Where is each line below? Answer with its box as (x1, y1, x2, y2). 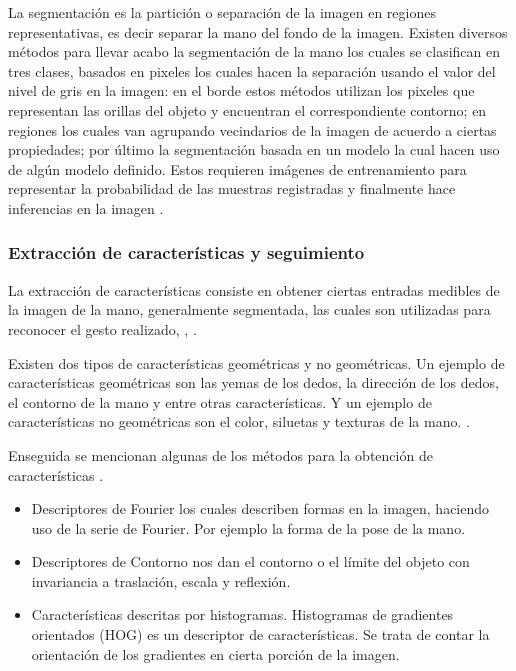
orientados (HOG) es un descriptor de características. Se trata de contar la (31, 624, 490, 645)
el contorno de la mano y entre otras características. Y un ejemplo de (8, 391, 432, 412)
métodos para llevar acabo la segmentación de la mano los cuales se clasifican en (8, 41, 501, 62)
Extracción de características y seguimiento (8, 240, 365, 265)
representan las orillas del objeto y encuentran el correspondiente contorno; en (8, 99, 487, 120)
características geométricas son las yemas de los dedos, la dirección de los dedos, (8, 372, 499, 393)
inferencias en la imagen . (8, 197, 164, 218)
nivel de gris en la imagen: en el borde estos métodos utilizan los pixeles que (8, 80, 475, 101)
